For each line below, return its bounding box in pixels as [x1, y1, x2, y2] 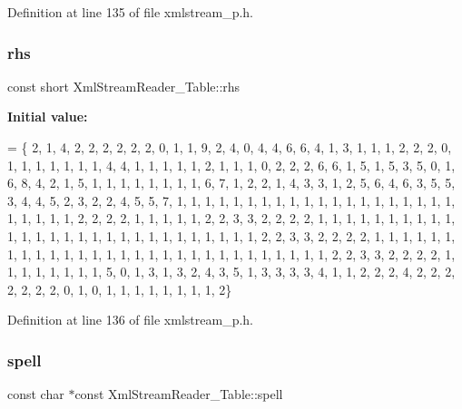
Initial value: [7, 107, 88, 126]
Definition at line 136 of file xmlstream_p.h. [7, 310, 253, 329]
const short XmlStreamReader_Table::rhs [7, 76, 241, 95]
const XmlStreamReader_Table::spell [74, 385, 283, 404]
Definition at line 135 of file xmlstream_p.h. [7, 3, 253, 21]
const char [7, 385, 64, 404]
